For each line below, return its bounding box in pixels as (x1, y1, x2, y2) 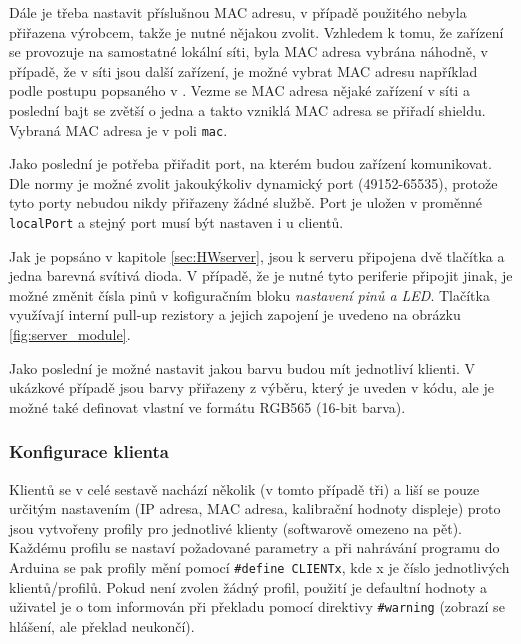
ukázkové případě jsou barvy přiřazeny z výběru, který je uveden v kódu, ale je (9, 377, 494, 398)
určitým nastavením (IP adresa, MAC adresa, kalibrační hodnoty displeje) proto (9, 498, 501, 519)
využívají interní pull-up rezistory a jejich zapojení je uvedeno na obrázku (9, 304, 461, 325)
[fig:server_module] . (9, 324, 131, 345)
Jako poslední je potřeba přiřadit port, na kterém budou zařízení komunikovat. (9, 153, 492, 174)
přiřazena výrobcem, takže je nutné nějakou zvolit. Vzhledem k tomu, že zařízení (9, 21, 504, 42)
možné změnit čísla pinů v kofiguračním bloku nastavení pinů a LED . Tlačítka (9, 284, 490, 305)
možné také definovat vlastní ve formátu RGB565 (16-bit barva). (9, 396, 406, 417)
